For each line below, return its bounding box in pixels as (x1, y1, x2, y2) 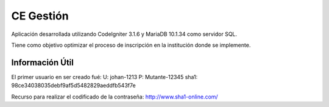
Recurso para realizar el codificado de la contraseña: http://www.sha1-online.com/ (11, 93, 219, 100)
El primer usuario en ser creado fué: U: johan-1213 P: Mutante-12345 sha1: (11, 73, 198, 80)
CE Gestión (11, 9, 69, 22)
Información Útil (11, 57, 74, 67)
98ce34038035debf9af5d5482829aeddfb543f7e (11, 82, 136, 89)
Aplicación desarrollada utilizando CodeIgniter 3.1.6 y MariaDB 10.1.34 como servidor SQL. (11, 30, 238, 38)
